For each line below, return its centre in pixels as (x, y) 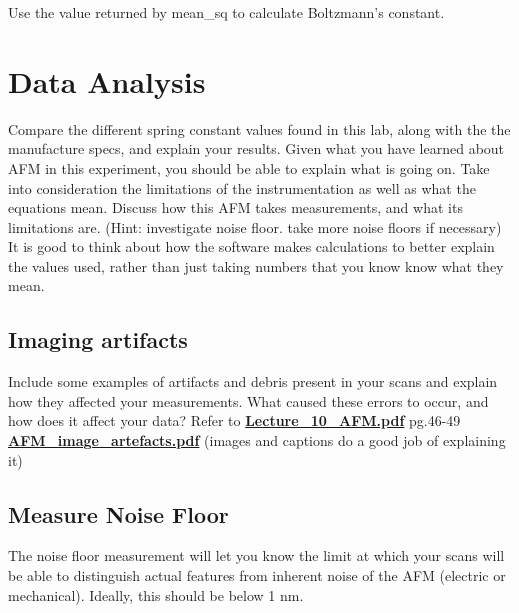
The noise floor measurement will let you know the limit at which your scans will (256, 555)
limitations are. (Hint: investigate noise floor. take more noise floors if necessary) (255, 226)
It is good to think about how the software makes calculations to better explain (251, 246)
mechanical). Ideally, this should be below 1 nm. (156, 594)
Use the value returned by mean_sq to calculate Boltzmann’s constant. (226, 12)
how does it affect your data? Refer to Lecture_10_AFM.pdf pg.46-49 (234, 420)
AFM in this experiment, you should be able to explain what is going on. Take (249, 167)
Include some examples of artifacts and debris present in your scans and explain (253, 381)
